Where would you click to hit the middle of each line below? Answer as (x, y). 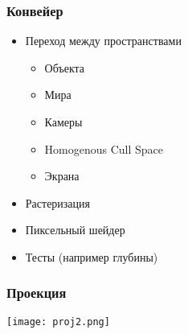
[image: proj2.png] (58, 322)
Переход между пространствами (103, 41)
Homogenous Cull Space (104, 148)
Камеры (63, 122)
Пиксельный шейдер (75, 230)
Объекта (65, 67)
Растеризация (58, 202)
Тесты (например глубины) (92, 256)
